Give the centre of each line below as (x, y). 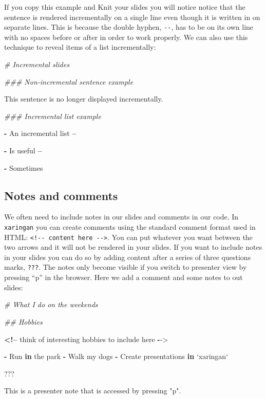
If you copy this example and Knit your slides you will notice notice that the (125, 7)
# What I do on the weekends (51, 304)
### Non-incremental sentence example (69, 81)
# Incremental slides (37, 64)
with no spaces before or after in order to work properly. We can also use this (126, 37)
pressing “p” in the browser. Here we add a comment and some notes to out (123, 277)
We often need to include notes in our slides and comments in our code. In (121, 217)
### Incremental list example (53, 116)
